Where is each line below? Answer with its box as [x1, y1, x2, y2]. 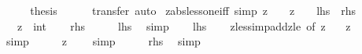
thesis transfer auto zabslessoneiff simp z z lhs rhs [30, 2, 356, 18]
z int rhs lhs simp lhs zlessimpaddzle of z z [17, 17, 351, 34]
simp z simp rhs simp [6, 33, 201, 49]
